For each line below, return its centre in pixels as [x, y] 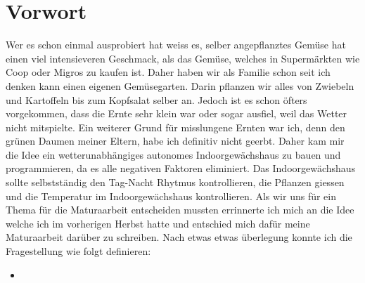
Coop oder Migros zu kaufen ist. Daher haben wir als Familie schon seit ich [168, 72]
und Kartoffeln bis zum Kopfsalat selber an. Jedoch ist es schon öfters [156, 99]
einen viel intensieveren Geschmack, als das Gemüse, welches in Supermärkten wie [183, 58]
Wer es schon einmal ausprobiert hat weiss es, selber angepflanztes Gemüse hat [176, 45]
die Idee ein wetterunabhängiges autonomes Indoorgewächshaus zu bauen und [173, 154]
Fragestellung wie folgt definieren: [78, 251]
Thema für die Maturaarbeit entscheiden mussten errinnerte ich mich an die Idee [180, 210]
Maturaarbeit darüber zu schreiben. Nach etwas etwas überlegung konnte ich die [179, 237]
